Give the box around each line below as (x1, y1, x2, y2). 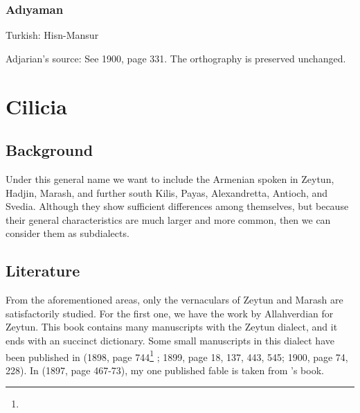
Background (6, 139, 93, 161)
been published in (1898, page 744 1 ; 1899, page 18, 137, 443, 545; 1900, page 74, (6, 347, 348, 364)
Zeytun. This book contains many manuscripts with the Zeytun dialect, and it (6, 319, 338, 334)
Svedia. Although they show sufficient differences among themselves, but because (6, 199, 349, 213)
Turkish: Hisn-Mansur (6, 28, 99, 42)
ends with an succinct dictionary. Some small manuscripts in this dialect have (6, 333, 334, 347)
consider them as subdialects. (6, 226, 129, 240)
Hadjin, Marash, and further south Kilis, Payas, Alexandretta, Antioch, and (6, 185, 328, 200)
